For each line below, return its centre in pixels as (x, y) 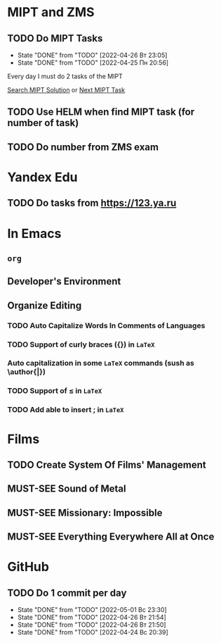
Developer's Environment (64, 281)
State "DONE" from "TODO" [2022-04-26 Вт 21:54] (92, 618)
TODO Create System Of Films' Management (107, 464)
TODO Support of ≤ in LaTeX (55, 391)
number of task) (43, 123)
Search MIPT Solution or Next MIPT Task (66, 90)
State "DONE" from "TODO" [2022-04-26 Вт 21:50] (92, 625)
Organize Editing (45, 305)
